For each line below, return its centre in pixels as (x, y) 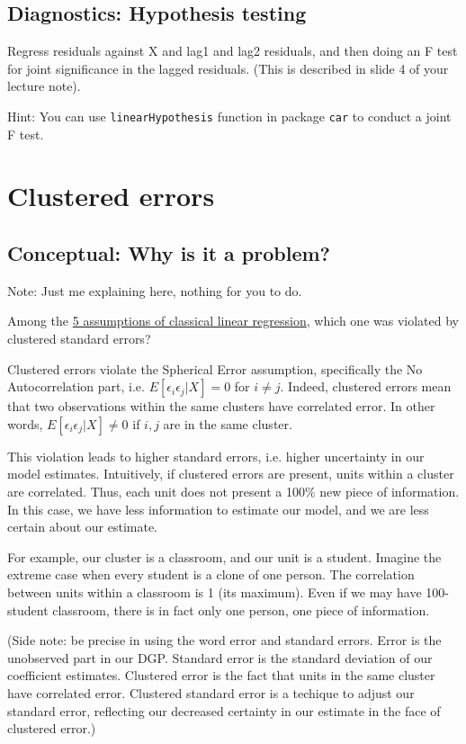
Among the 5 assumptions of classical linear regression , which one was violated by (233, 321)
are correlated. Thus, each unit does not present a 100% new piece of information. (233, 491)
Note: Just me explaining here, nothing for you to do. (155, 290)
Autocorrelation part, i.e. (76, 386)
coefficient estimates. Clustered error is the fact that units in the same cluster (221, 675)
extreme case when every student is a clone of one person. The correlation (211, 574)
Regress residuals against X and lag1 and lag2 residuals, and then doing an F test (233, 51)
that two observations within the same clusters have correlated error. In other (221, 406)
